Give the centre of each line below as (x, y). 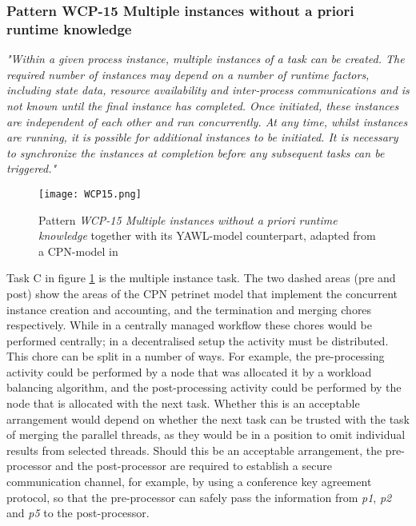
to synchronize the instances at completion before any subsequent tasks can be (196, 152)
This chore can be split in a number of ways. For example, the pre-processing (196, 356)
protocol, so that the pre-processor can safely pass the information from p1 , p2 (199, 497)
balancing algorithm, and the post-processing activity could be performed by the (204, 387)
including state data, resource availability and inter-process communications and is (208, 90)
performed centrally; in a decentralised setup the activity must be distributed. (198, 340)
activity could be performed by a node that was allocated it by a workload (189, 371)
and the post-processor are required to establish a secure (194, 466)
